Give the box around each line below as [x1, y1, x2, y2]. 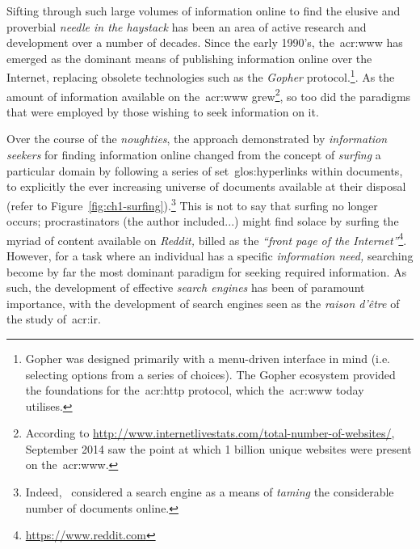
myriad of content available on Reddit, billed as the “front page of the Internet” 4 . [6, 229, 407, 248]
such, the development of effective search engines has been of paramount [6, 279, 365, 296]
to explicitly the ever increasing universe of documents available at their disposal [6, 178, 406, 195]
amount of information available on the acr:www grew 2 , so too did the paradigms [6, 85, 411, 104]
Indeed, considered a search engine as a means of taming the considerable [25, 484, 394, 500]
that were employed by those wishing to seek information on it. [6, 103, 319, 120]
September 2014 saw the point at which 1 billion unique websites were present [25, 440, 412, 457]
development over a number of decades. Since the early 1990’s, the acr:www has [6, 34, 403, 51]
